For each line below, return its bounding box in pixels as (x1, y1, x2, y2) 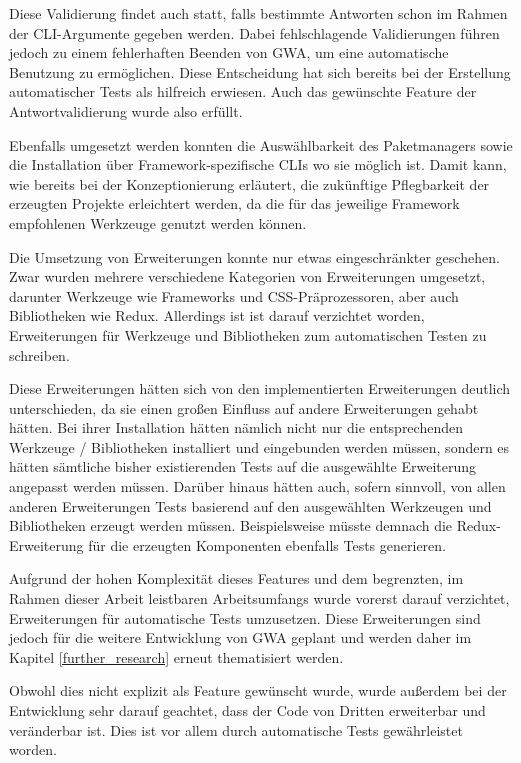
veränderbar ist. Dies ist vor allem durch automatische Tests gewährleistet (9, 719, 463, 740)
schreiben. (9, 344, 70, 365)
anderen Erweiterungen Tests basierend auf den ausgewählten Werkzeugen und (9, 495, 492, 516)
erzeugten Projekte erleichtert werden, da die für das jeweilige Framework (9, 193, 460, 214)
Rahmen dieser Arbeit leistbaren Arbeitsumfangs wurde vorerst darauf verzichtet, (9, 588, 510, 609)
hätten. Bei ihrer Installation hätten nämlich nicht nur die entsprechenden (9, 417, 463, 438)
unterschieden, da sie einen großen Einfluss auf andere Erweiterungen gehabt (9, 397, 479, 418)
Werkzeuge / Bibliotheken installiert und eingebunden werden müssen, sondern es (9, 436, 510, 457)
